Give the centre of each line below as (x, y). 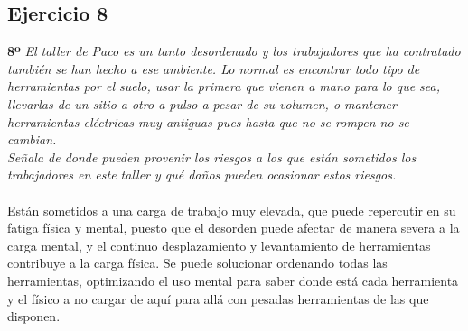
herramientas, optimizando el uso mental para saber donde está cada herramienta (233, 280)
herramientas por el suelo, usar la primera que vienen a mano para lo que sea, (224, 86)
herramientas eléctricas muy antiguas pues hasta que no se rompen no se (208, 121)
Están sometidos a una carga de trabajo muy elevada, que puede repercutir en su (232, 210)
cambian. (32, 139)
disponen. (34, 316)
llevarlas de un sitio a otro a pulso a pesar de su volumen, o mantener (202, 103)
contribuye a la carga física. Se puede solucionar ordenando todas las (197, 263)
